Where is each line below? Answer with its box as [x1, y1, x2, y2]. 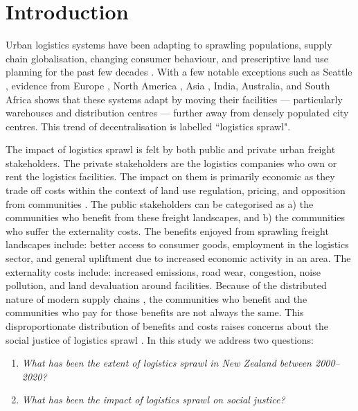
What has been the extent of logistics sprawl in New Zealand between [21, 356, 312, 370]
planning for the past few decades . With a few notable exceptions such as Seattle [6, 64, 352, 79]
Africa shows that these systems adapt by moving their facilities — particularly [6, 91, 343, 106]
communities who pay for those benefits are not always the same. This [6, 305, 304, 320]
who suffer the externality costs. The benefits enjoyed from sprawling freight [6, 223, 329, 238]
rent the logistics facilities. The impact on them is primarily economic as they [6, 169, 335, 184]
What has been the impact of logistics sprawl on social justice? [21, 392, 285, 407]
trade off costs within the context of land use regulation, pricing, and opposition [6, 183, 346, 198]
